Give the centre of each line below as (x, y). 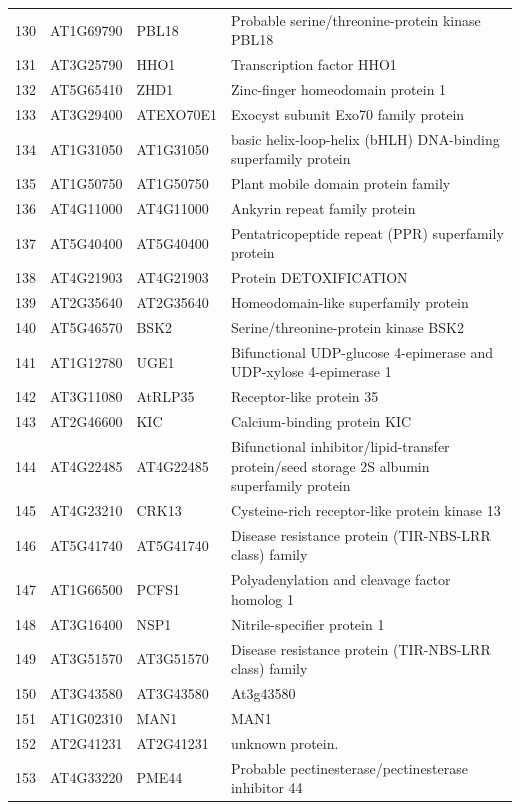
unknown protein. (284, 742)
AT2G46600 (86, 421)
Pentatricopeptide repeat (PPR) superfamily (367, 232)
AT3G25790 (86, 64)
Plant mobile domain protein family (340, 183)
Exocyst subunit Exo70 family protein (347, 113)
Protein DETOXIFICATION (319, 277)
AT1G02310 (86, 717)
